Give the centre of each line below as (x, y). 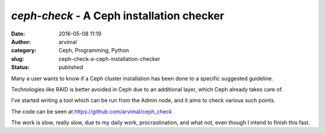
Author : (21, 42)
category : (24, 51)
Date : (18, 34)
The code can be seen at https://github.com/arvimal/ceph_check (92, 111)
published (71, 67)
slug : (17, 59)
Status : (20, 67)
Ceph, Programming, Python (94, 51)
